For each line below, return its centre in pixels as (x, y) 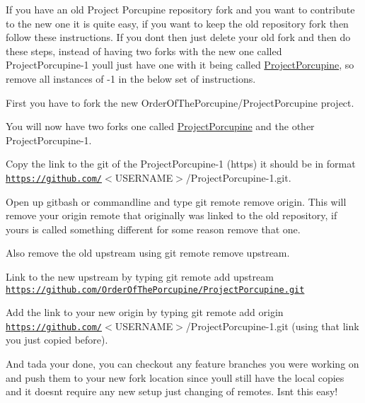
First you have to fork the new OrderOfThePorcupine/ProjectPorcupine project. (180, 102)
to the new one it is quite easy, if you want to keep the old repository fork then (177, 23)
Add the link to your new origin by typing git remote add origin (145, 312)
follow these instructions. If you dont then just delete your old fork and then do (178, 37)
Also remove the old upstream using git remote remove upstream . (148, 253)
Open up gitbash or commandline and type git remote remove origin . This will (176, 201)
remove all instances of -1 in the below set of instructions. (131, 78)
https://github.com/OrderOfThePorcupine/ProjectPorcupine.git (155, 290)
